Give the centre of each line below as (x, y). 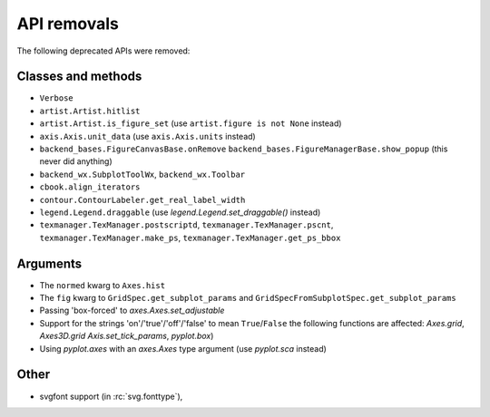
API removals (68, 24)
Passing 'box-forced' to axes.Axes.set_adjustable (132, 310)
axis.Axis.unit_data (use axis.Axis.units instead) (147, 136)
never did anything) (76, 161)
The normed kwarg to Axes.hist (103, 285)
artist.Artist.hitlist (90, 111)
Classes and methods (79, 77)
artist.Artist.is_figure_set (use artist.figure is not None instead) (191, 123)
